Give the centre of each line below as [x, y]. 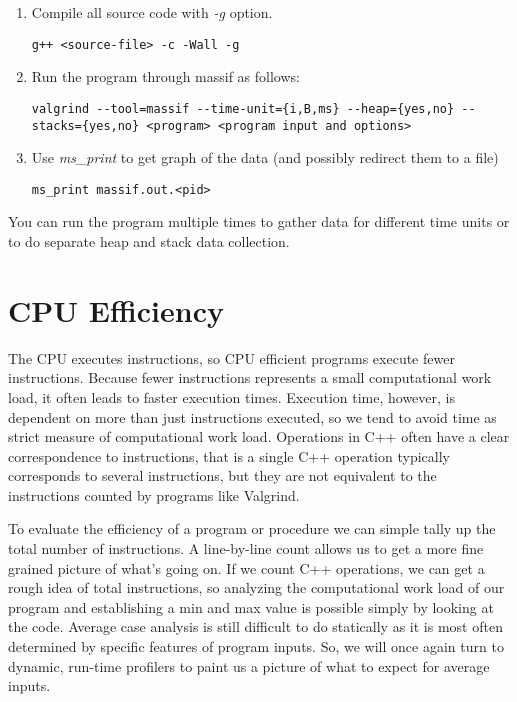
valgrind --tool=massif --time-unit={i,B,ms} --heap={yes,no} [243, 108]
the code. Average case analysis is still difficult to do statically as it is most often [255, 626]
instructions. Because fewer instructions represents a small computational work [250, 377]
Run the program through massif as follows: [165, 76]
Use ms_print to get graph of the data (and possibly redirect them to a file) [265, 157]
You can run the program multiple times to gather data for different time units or [259, 221]
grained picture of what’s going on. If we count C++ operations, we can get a [246, 567]
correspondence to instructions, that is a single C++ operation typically [229, 455]
